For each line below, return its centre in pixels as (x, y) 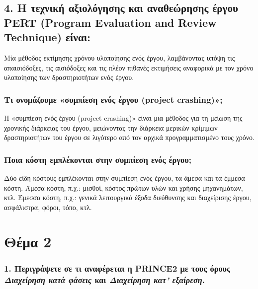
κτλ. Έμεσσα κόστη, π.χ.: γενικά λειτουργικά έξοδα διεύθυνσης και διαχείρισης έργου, (128, 197)
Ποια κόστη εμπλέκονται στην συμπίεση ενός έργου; (98, 159)
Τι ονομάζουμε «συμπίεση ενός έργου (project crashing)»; (113, 99)
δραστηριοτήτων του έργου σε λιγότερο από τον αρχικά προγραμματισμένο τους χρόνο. (129, 137)
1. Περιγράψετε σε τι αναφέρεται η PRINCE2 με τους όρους (117, 268)
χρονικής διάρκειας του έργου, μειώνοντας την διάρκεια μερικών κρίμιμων (111, 127)
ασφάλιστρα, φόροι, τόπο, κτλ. (48, 207)
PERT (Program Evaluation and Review (110, 22)
